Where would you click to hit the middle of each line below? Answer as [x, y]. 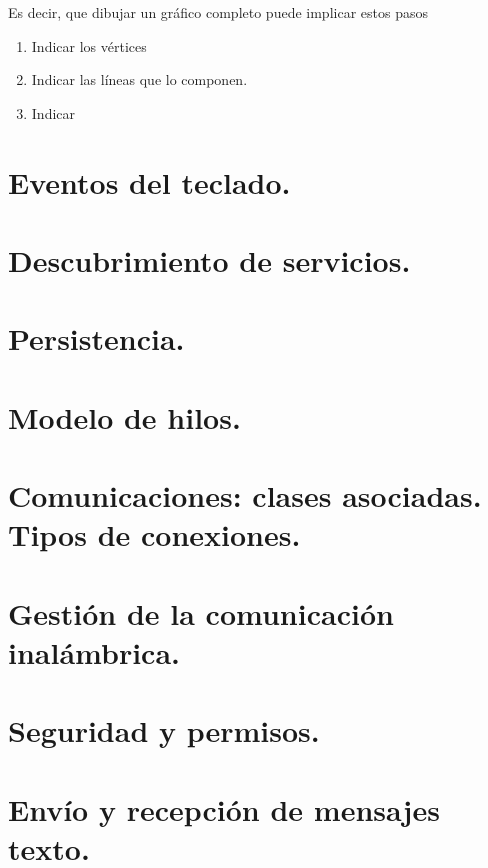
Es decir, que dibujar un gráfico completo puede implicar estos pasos [218, 12]
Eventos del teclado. [149, 181]
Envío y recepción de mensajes [224, 808]
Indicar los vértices [89, 45]
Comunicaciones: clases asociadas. [245, 495]
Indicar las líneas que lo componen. [139, 79]
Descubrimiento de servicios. [209, 259]
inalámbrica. [94, 651]
